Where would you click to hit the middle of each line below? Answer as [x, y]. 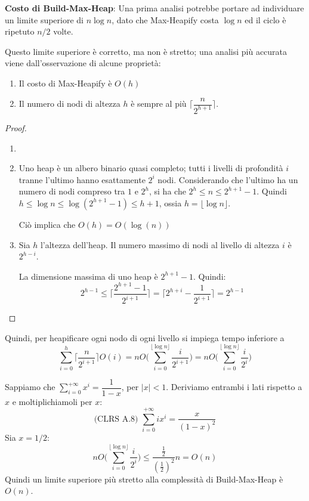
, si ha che [167, 191]
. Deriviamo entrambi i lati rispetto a [234, 386]
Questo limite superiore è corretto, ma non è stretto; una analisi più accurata [146, 51]
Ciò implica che [47, 224]
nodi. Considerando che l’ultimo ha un [228, 179]
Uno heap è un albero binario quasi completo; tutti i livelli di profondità [151, 168]
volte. [63, 31]
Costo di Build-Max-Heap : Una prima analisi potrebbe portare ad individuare [154, 8]
